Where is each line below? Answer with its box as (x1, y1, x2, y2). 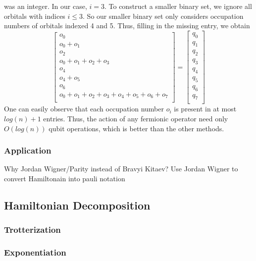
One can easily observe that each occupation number (4, 104, 164, 114)
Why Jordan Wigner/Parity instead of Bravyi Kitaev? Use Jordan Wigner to (4, 163, 238, 174)
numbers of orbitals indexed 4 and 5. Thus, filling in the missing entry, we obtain (4, 20, 250, 31)
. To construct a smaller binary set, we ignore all (104, 1, 252, 11)
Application (4, 144, 51, 157)
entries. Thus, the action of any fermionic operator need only (43, 113, 228, 124)
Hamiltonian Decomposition (4, 198, 151, 213)
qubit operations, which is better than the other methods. (49, 123, 224, 133)
